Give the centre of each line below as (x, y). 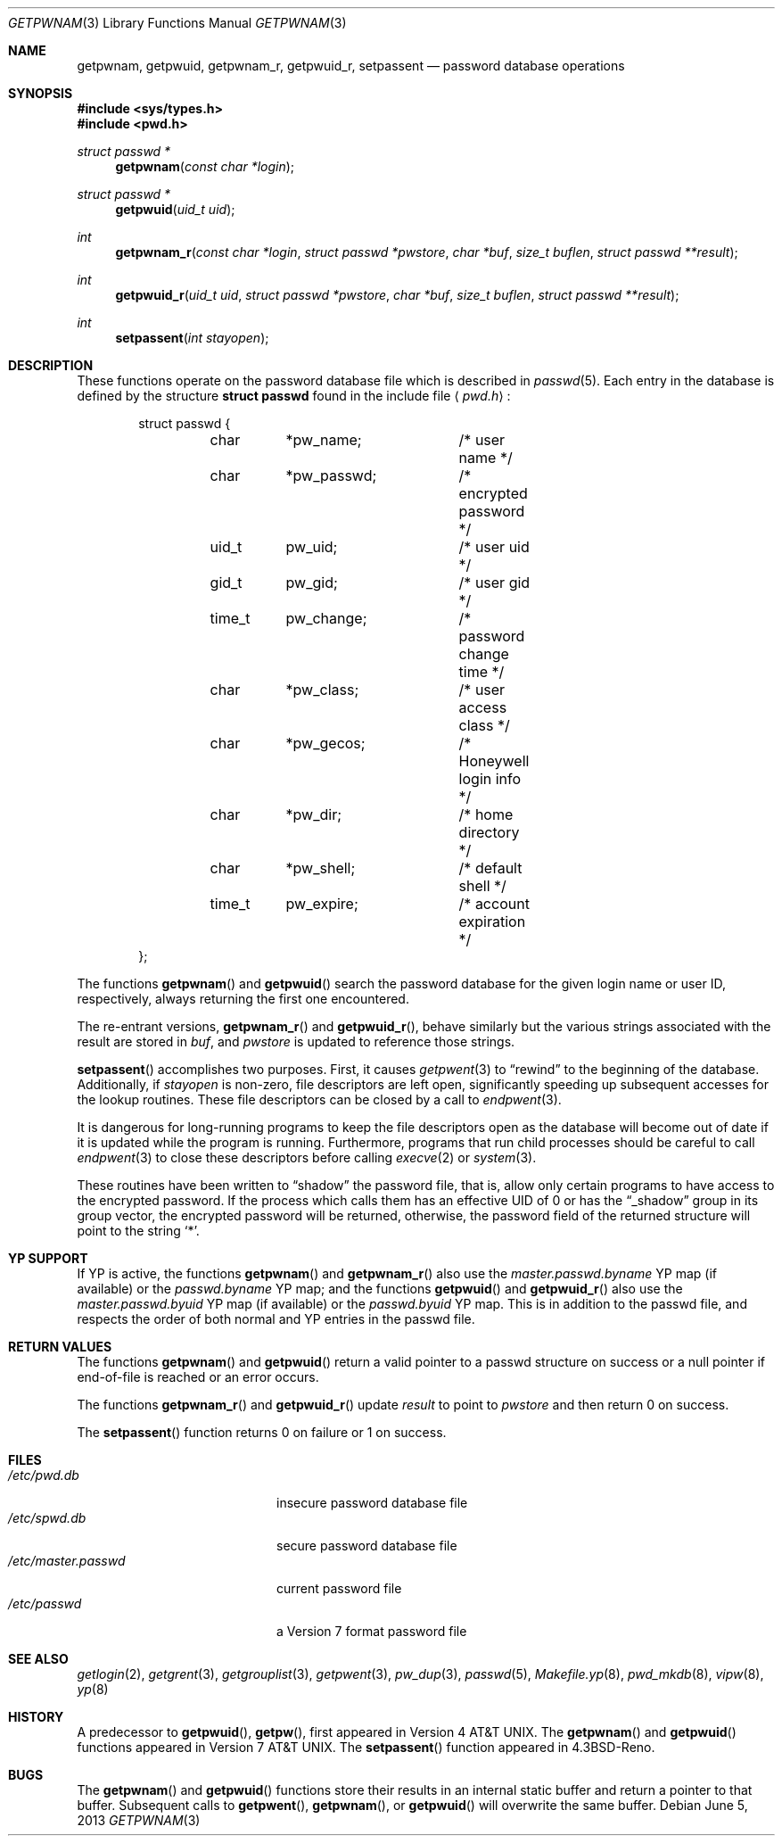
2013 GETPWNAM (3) (139, 1820)
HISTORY (36, 1717)
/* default (490, 868)
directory (489, 832)
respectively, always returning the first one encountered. (243, 999)
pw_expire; (322, 904)
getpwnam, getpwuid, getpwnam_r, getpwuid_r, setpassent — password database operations (351, 66)
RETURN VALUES (60, 1347)
